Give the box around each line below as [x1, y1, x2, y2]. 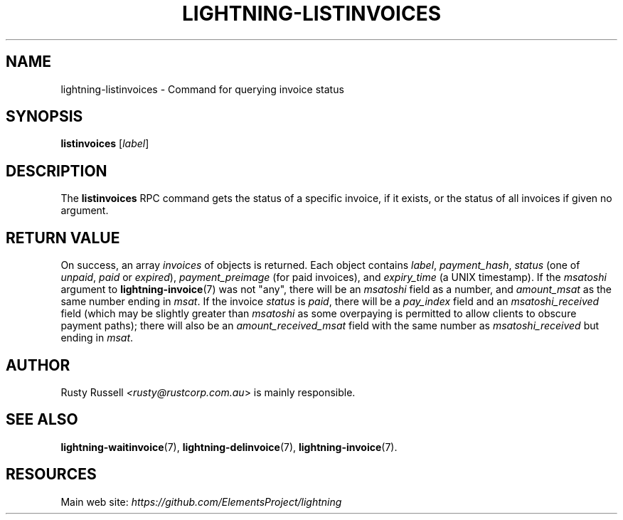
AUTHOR [6, 356, 70, 374]
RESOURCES [6, 465, 97, 484]
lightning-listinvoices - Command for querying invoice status [60, 83, 344, 95]
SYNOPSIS [6, 107, 83, 126]
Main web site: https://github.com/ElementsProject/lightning [60, 495, 342, 508]
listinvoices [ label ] [60, 137, 149, 150]
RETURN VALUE [6, 228, 120, 247]
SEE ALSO [6, 410, 78, 429]
